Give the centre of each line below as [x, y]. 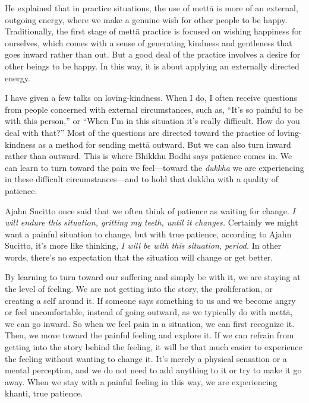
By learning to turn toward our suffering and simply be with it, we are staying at [153, 277]
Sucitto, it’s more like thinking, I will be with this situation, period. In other [143, 245]
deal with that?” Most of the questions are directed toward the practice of [140, 132]
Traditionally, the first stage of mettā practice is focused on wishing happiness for [153, 31]
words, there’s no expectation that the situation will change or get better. [139, 257]
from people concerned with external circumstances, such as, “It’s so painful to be [154, 109]
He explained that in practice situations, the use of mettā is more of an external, [152, 8]
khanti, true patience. [44, 393]
